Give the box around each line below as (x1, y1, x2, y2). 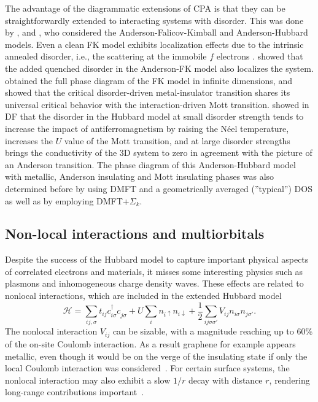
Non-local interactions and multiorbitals (5, 224, 265, 243)
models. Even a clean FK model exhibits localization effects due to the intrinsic (5, 37, 304, 50)
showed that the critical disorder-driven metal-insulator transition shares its (5, 86, 290, 99)
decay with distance (188, 373, 263, 386)
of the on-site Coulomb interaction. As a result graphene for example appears (5, 337, 296, 350)
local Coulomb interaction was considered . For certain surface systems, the (5, 361, 290, 374)
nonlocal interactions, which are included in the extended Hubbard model (5, 289, 282, 302)
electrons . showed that (216, 50, 303, 63)
